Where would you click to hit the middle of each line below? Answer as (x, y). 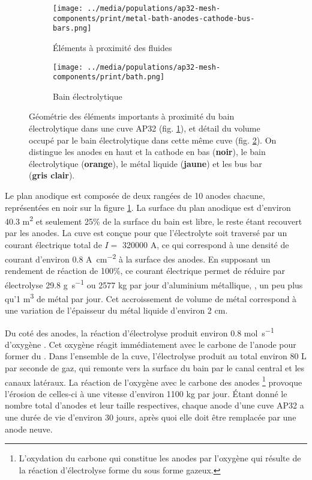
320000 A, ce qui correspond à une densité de (206, 245)
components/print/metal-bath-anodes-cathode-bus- (154, 18)
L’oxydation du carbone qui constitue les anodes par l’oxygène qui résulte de (160, 458)
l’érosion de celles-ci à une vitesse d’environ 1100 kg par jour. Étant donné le (146, 393)
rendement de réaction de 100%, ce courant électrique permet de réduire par (145, 270)
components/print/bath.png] (109, 77)
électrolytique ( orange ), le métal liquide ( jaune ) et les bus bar (145, 163)
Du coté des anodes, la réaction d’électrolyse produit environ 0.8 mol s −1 (139, 332)
